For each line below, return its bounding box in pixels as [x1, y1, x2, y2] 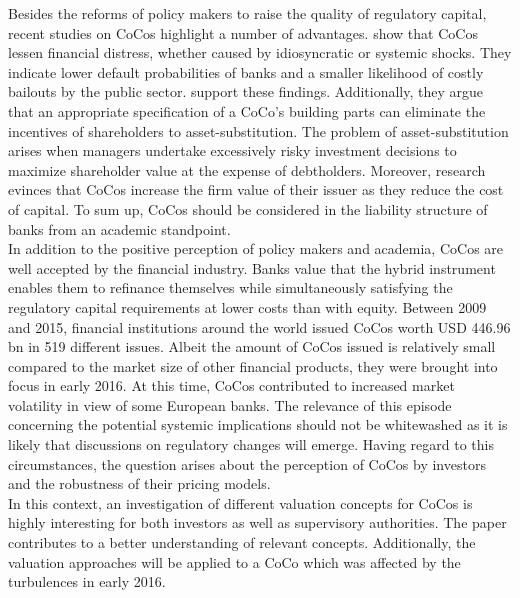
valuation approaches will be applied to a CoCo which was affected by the [8, 551, 461, 572]
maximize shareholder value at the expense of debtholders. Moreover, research [8, 159, 486, 180]
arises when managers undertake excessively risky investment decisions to [8, 140, 457, 161]
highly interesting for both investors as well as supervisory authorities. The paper [8, 512, 507, 533]
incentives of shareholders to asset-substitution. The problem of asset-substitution [8, 120, 509, 141]
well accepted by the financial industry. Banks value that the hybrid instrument [8, 257, 496, 278]
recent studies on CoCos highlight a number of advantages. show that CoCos [8, 22, 478, 43]
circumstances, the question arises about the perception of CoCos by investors [8, 453, 486, 474]
